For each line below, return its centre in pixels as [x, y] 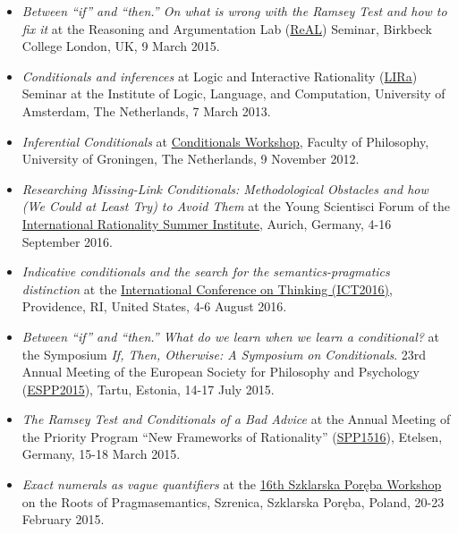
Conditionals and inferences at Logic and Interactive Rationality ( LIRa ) [220, 76]
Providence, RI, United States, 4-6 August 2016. [154, 306]
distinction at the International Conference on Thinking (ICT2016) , [207, 288]
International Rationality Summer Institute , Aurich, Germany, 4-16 [207, 223]
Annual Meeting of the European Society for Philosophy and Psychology [221, 372]
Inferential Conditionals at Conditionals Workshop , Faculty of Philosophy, [225, 141]
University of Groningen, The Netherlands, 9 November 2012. [191, 159]
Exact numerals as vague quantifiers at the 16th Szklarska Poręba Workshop [232, 484]
